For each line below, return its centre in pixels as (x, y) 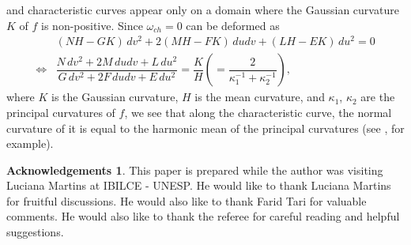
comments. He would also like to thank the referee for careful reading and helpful (203, 216)
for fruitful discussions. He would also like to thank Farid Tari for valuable (187, 200)
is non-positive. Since (92, 25)
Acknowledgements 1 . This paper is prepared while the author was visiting (195, 170)
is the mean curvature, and (260, 97)
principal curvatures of (61, 112)
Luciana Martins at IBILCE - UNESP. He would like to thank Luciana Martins (199, 185)
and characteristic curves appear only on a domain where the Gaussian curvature (203, 9)
